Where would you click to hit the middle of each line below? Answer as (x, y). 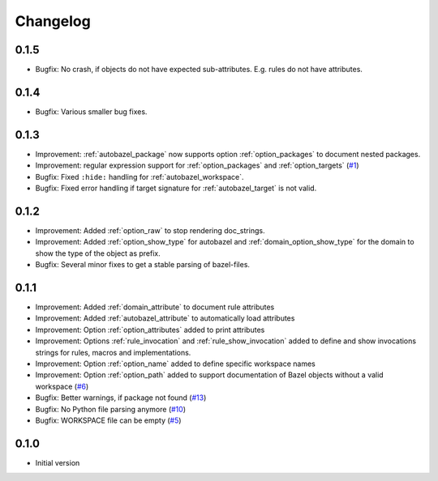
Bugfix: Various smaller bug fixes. (91, 111)
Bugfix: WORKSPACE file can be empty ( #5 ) (108, 420)
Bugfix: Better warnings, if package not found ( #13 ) (121, 398)
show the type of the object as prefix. (98, 253)
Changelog (53, 21)
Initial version (58, 462)
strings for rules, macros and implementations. (113, 352)
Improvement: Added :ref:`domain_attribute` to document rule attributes (155, 307)
